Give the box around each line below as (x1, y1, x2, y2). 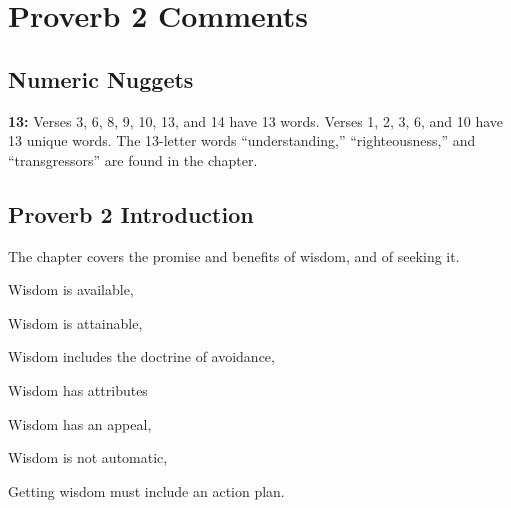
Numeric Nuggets (8, 63, 194, 94)
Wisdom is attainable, (8, 312, 143, 333)
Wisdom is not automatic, (8, 447, 168, 468)
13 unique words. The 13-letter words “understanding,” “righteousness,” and (8, 130, 476, 151)
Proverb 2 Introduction (8, 198, 254, 229)
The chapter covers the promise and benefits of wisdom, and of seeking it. (8, 245, 460, 266)
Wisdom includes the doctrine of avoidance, (8, 346, 275, 367)
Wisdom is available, (8, 279, 134, 300)
